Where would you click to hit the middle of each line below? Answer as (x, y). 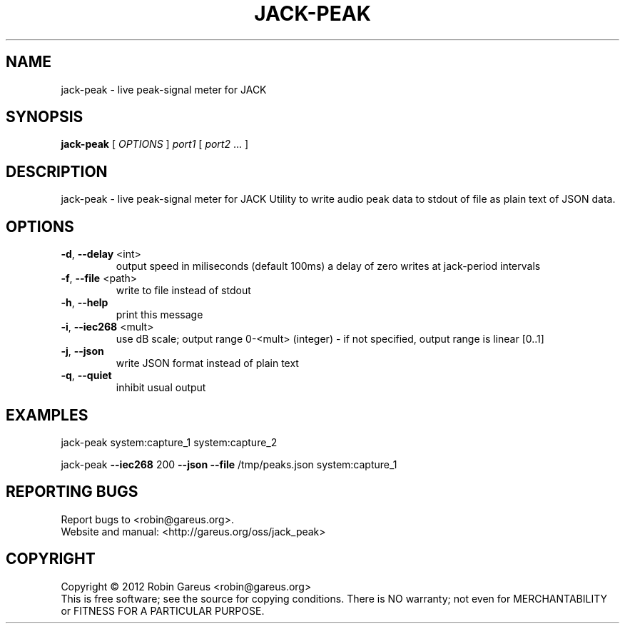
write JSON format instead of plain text (207, 363)
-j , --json (82, 351)
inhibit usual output (161, 388)
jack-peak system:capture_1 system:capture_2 (169, 442)
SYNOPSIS (45, 117)
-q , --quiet (86, 376)
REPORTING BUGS (72, 492)
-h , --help (85, 303)
